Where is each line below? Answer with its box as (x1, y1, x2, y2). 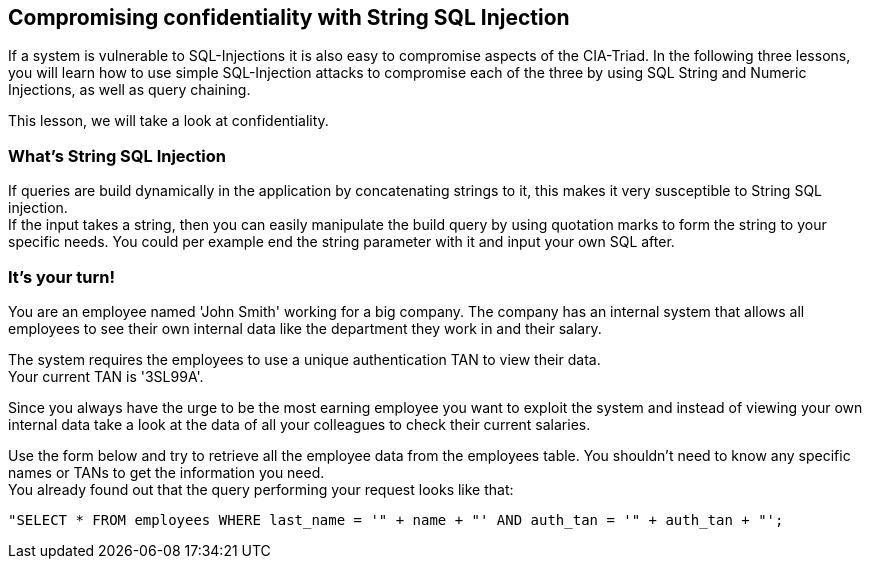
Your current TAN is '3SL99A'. (8, 367, 204, 385)
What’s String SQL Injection (8, 145, 226, 166)
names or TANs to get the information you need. (8, 463, 325, 481)
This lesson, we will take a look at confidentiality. (8, 112, 329, 130)
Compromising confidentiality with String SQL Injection (8, 5, 570, 30)
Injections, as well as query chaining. (8, 81, 251, 99)
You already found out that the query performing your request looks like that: (8, 480, 514, 498)
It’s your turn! (8, 266, 115, 287)
